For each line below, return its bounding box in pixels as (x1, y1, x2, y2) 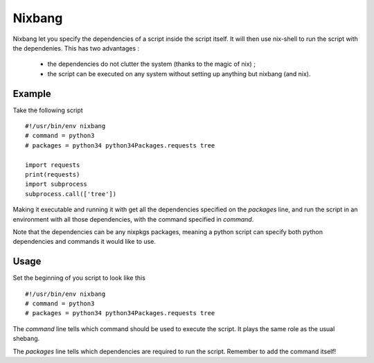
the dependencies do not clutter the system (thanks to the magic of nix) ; (47, 60, 256, 69)
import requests (25, 161, 80, 169)
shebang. (12, 335, 40, 343)
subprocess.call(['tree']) (25, 190, 117, 197)
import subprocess (25, 180, 88, 188)
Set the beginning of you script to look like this (12, 274, 145, 282)
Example (12, 87, 51, 100)
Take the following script (12, 106, 83, 114)
